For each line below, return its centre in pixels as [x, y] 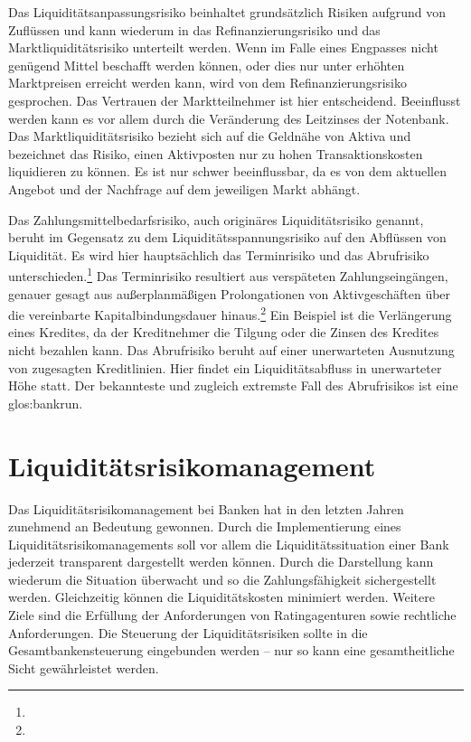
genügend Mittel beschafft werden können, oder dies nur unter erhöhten [207, 65]
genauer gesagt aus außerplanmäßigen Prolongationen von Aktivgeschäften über [230, 293]
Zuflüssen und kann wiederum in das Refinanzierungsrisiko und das [194, 29]
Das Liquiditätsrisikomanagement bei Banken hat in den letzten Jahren [206, 508]
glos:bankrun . [46, 403]
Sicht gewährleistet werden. [84, 667]
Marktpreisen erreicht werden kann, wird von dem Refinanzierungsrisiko [207, 83]
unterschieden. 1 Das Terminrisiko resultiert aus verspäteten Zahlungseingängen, [228, 274]
